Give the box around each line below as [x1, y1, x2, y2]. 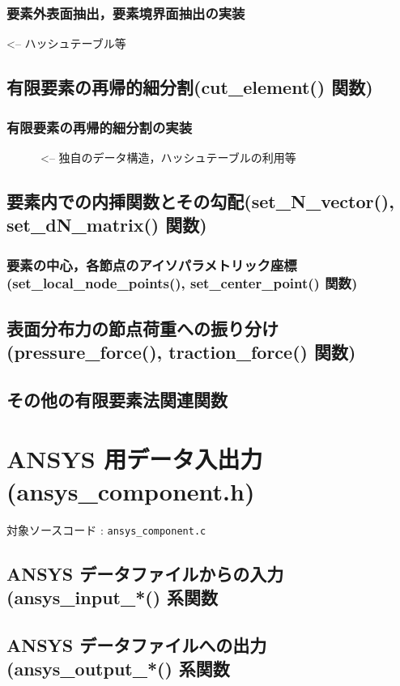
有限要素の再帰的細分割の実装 [6, 117, 193, 137]
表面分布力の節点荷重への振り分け [6, 315, 279, 340]
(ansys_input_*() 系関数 [6, 585, 219, 610]
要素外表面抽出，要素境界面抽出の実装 [6, 2, 245, 23]
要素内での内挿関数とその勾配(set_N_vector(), [6, 188, 394, 213]
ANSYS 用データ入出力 [6, 442, 263, 475]
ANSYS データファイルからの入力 [6, 560, 284, 586]
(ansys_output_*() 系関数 [6, 656, 230, 681]
